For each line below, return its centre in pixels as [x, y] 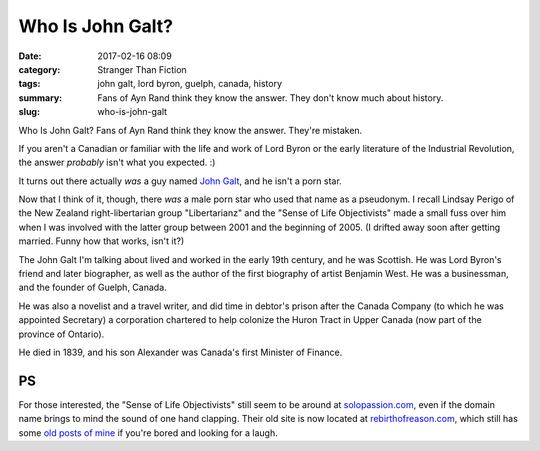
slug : [29, 112]
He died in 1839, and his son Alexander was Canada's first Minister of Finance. [180, 352]
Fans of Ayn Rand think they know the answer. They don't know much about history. [270, 97]
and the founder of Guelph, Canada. [92, 287]
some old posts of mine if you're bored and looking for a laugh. [148, 432]
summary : [40, 97]
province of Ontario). [61, 334]
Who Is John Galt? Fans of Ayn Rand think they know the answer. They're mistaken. [190, 130]
